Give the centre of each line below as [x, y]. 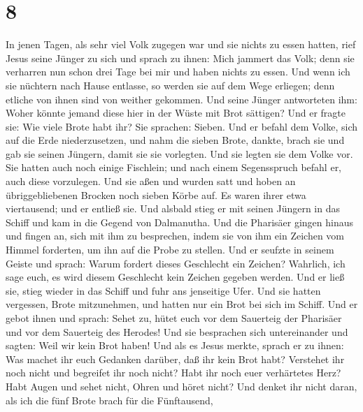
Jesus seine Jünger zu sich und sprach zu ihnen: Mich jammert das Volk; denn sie [180, 58]
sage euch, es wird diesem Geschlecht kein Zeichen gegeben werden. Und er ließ [175, 277]
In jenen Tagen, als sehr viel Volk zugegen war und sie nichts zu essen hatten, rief [181, 44]
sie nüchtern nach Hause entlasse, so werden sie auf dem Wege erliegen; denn [170, 85]
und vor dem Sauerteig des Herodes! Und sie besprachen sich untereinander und [177, 331]
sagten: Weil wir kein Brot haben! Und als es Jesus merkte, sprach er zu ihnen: [175, 345]
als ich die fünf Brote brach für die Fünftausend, [109, 400]
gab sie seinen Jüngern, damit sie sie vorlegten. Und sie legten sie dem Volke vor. [179, 153]
